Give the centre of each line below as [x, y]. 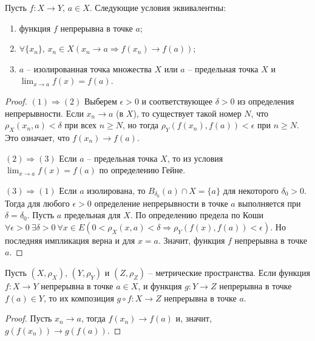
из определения [266, 101]
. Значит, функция [192, 240]
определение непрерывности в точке [161, 203]
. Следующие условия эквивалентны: [158, 7]
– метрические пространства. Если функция [229, 272]
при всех [81, 125]
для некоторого [251, 190]
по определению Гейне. [142, 170]
